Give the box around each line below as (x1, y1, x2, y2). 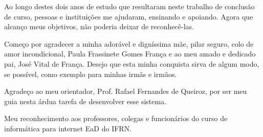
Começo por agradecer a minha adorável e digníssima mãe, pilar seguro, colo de (4, 38, 254, 49)
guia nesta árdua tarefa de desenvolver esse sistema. (4, 95, 167, 106)
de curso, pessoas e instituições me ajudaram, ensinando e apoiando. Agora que (4, 11, 253, 22)
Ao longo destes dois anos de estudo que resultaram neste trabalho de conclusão (4, 1, 255, 11)
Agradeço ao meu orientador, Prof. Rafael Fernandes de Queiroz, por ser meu (4, 86, 247, 96)
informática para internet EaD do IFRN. (4, 123, 132, 133)
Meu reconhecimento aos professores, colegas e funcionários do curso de (4, 113, 228, 124)
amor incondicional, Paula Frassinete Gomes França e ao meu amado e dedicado (4, 48, 256, 59)
